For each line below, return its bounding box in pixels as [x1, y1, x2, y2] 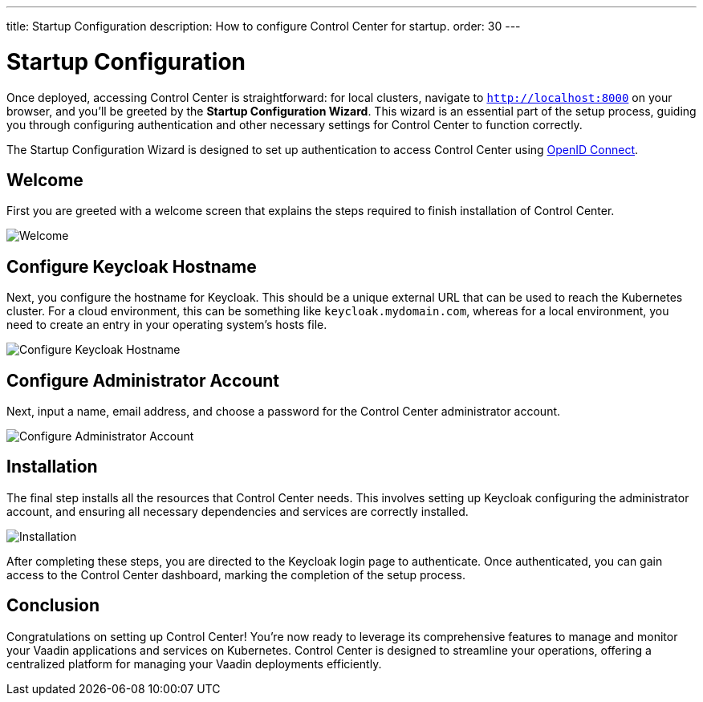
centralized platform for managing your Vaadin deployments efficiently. [6, 656, 382, 671]
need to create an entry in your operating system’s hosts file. [6, 318, 327, 332]
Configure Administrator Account [6, 370, 280, 391]
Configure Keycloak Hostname [6, 256, 257, 277]
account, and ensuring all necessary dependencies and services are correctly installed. [6, 504, 469, 518]
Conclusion [6, 595, 100, 616]
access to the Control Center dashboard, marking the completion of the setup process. [6, 567, 465, 582]
